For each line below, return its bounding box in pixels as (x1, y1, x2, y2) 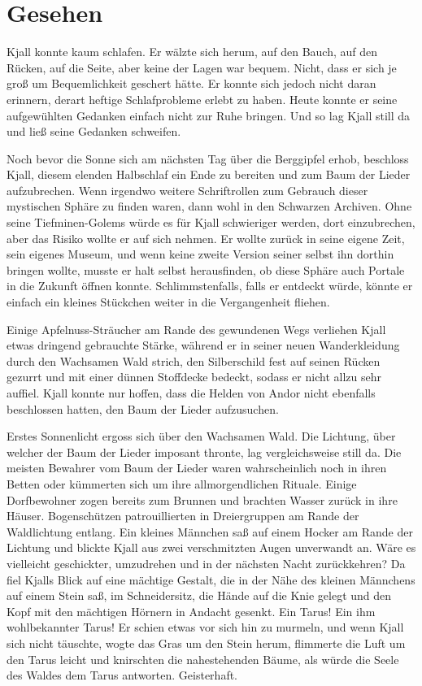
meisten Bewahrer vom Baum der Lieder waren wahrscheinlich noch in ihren (7, 459, 387, 476)
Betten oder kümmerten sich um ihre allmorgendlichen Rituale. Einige (7, 475, 357, 492)
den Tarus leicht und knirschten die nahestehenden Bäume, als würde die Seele (7, 650, 399, 667)
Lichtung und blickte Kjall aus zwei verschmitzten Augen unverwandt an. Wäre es (7, 539, 416, 556)
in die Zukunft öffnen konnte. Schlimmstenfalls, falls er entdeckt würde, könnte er (7, 277, 413, 294)
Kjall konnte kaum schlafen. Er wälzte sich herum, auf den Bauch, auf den (7, 43, 378, 60)
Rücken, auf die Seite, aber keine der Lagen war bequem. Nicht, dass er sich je (7, 59, 397, 76)
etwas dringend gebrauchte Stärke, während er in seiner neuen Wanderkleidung (7, 336, 400, 354)
